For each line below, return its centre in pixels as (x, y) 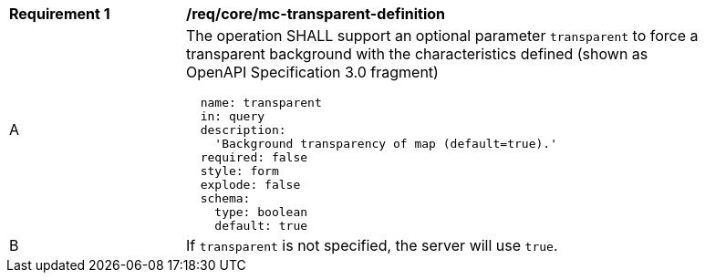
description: (243, 130)
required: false (254, 157)
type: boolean (261, 212)
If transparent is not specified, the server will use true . (372, 245)
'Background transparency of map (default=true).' (386, 144)
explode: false (250, 185)
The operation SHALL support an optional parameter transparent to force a (442, 36)
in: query (233, 116)
